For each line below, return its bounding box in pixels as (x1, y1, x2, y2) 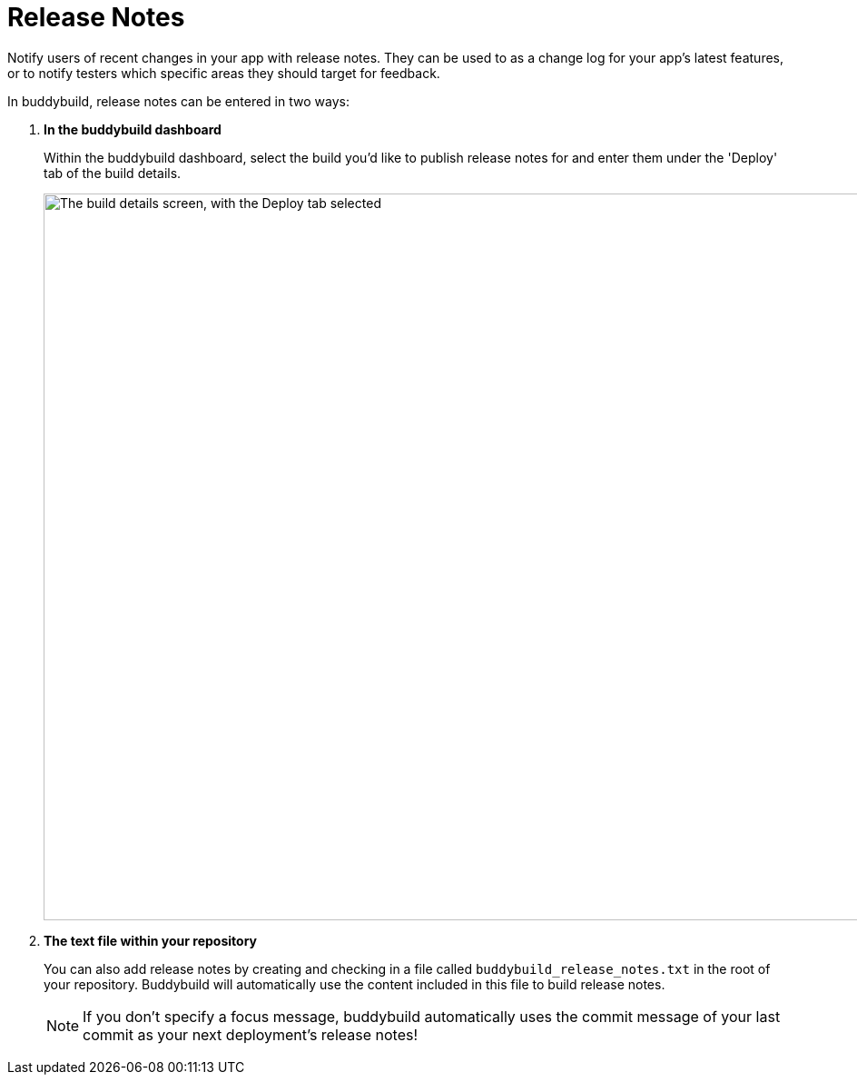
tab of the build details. (44, 164, 182, 181)
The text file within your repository (44, 932, 258, 948)
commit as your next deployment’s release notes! (83, 1025, 419, 1044)
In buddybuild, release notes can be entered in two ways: (7, 93, 350, 109)
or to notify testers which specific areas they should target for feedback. (7, 65, 440, 81)
